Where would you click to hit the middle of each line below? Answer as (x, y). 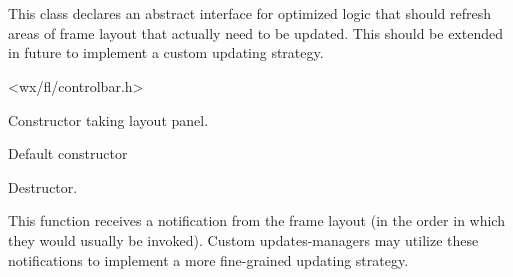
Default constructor (68, 153)
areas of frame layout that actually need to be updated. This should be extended (255, 32)
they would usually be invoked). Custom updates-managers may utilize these (243, 239)
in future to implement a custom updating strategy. (166, 52)
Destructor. (43, 186)
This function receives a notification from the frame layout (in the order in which (256, 220)
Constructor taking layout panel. (108, 119)
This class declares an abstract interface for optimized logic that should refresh (249, 13)
